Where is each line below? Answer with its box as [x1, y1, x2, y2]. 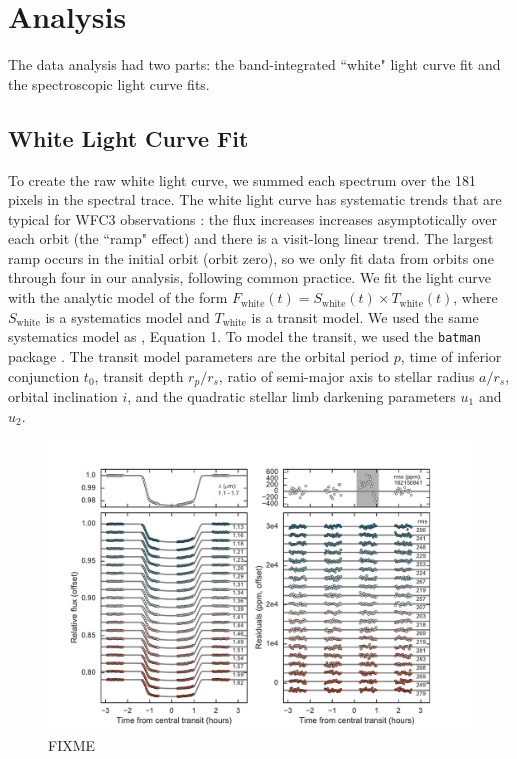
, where [453, 287, 498, 308]
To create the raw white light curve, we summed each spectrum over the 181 [8, 169, 477, 190]
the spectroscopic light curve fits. [8, 73, 210, 94]
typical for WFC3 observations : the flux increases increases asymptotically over [8, 208, 497, 229]
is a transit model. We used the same [251, 306, 479, 327]
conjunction [8, 365, 80, 386]
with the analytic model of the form [8, 287, 228, 308]
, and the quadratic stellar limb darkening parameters [127, 385, 456, 406]
